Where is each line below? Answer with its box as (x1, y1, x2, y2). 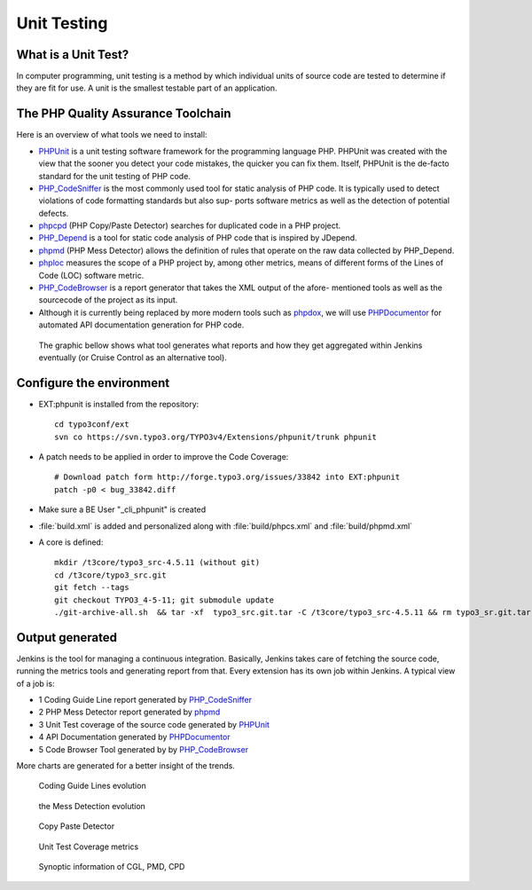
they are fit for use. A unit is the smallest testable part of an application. (16, 83, 278, 93)
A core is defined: (38, 537, 104, 547)
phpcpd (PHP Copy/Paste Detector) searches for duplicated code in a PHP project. (38, 220, 341, 231)
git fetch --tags (54, 582, 129, 593)
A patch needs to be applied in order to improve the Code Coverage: (38, 452, 289, 462)
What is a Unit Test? (16, 47, 129, 62)
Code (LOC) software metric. (38, 270, 145, 280)
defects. (38, 208, 69, 218)
